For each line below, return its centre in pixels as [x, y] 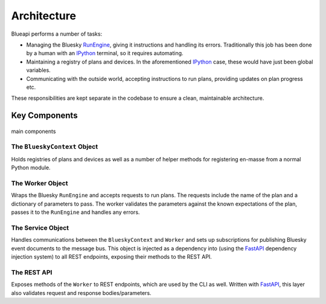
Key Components [44, 116]
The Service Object [40, 228]
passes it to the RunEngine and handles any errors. [75, 212]
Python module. [31, 168]
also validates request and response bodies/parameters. [81, 293]
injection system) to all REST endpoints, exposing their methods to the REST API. [112, 257]
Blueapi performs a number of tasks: [57, 34]
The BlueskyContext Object [55, 147]
